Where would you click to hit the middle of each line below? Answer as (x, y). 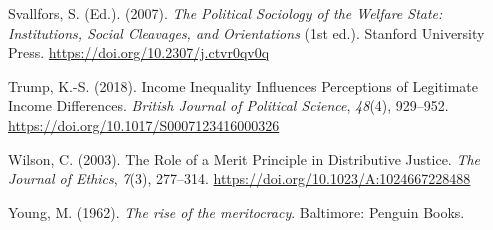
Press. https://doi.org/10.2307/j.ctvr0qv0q (139, 52)
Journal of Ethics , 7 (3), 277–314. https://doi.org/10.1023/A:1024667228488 (239, 178)
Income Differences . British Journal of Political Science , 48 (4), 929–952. (228, 105)
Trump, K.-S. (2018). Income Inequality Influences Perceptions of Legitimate (243, 85)
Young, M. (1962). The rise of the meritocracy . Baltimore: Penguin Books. (236, 211)
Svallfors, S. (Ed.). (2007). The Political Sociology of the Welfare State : (225, 13)
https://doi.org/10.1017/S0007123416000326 (144, 124)
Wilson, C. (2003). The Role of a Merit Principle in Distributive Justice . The (244, 158)
